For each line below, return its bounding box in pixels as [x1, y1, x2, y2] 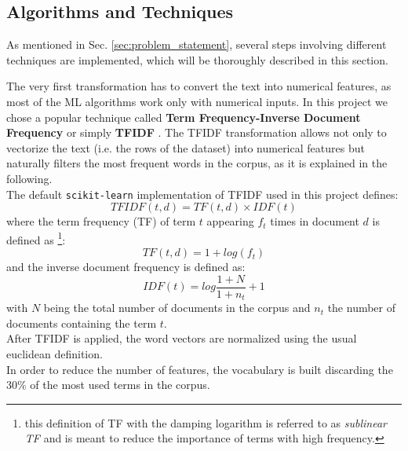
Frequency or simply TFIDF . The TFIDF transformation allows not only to [6, 124, 387, 141]
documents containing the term [6, 314, 157, 331]
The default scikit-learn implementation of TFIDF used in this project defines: [6, 185, 399, 202]
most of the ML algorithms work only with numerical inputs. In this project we [6, 93, 388, 109]
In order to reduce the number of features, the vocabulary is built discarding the [6, 361, 393, 377]
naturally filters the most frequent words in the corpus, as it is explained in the [6, 155, 388, 171]
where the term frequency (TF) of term [6, 213, 196, 229]
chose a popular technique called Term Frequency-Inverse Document [6, 108, 361, 125]
